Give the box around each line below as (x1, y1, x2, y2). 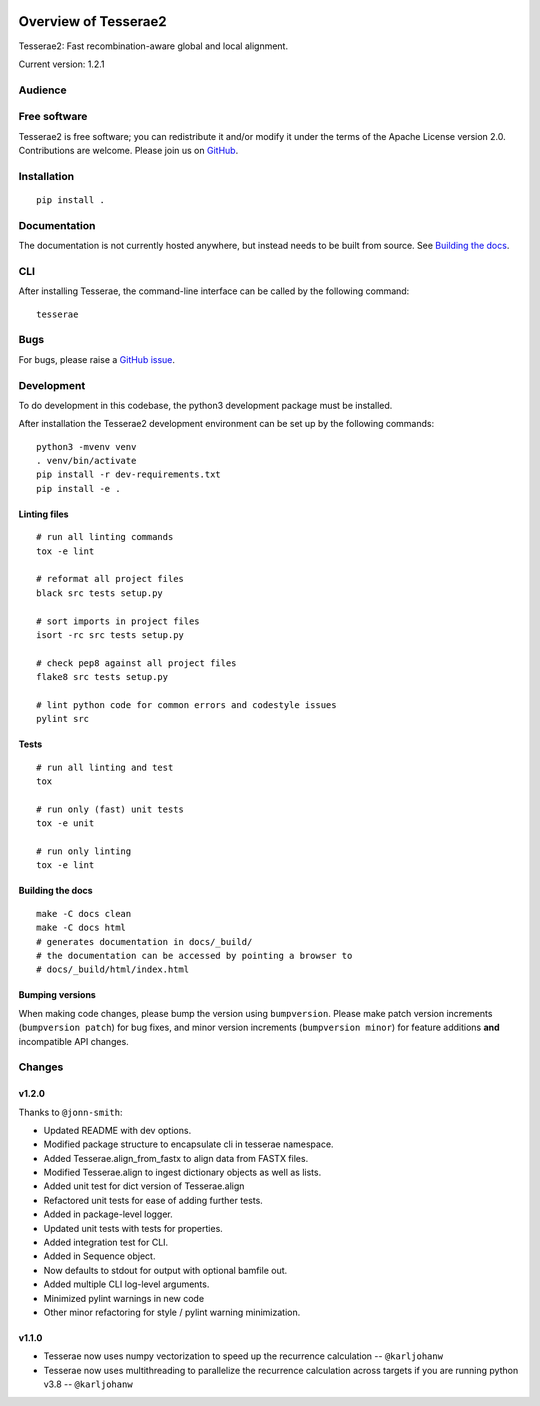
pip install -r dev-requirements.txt (36, 469, 222, 480)
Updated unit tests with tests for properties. (43, 1222, 224, 1234)
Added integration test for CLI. (43, 1236, 169, 1249)
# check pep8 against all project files (36, 657, 237, 669)
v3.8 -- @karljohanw (43, 1378, 134, 1390)
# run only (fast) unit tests (36, 803, 185, 815)
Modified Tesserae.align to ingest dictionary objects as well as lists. (43, 1166, 322, 1179)
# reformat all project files (36, 573, 185, 585)
